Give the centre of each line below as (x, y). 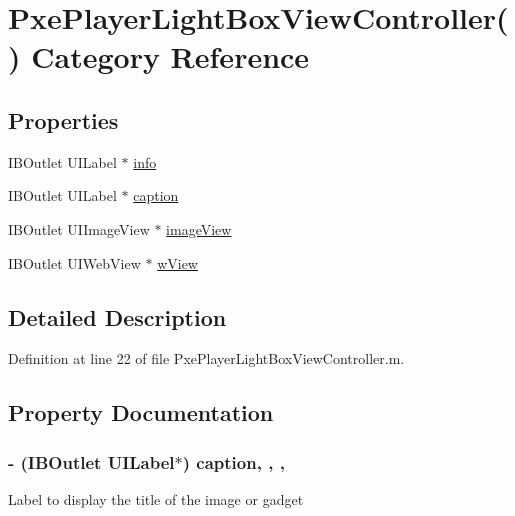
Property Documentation (141, 412)
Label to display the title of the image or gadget (156, 498)
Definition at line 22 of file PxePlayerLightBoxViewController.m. (206, 358)
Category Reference (170, 56)
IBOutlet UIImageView (79, 228)
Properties (63, 119)
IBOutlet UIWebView (74, 262)
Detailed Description (117, 316)
